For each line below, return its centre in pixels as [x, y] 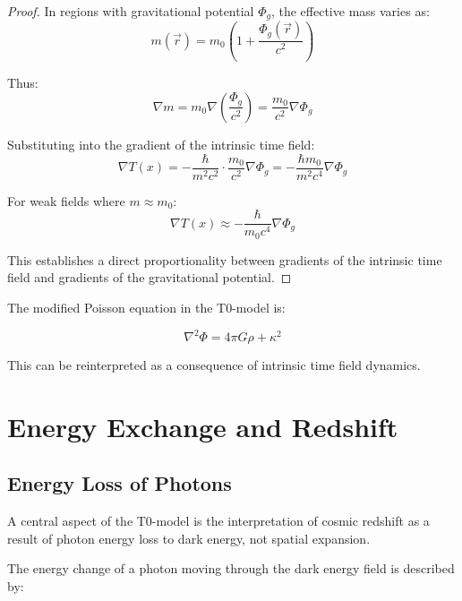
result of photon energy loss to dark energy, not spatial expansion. [189, 538]
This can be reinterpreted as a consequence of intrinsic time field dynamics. [214, 365]
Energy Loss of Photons [120, 483]
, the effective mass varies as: [350, 11]
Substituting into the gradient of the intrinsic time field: [161, 144]
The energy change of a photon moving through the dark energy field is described [231, 568]
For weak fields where [66, 200]
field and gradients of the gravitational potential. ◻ [150, 277]
